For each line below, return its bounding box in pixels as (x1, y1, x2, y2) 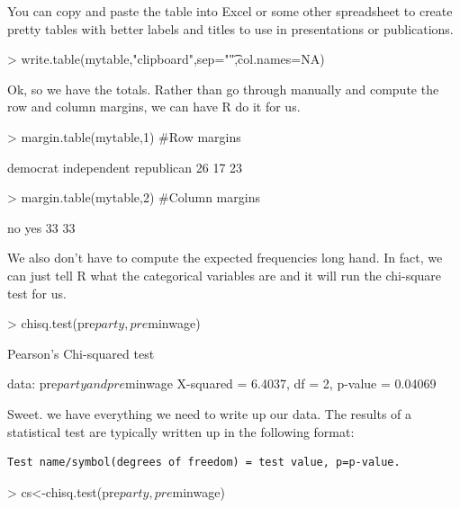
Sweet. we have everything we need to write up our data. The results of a (7, 404, 412, 423)
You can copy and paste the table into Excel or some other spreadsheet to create (7, 2, 453, 20)
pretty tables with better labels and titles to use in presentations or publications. (7, 19, 454, 38)
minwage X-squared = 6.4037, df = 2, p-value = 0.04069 (125, 374, 437, 393)
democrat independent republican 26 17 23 (7, 157, 243, 176)
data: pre (7, 374, 58, 393)
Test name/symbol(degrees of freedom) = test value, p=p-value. (7, 456, 401, 469)
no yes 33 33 (7, 218, 76, 236)
